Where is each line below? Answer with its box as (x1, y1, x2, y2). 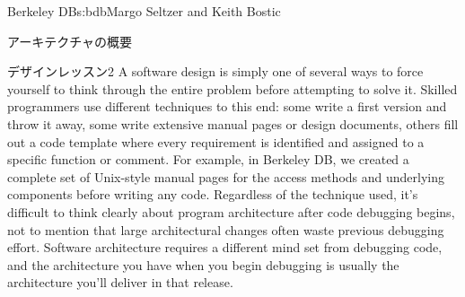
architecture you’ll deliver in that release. (7, 273, 233, 292)
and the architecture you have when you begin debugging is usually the (7, 255, 399, 274)
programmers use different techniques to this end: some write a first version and (7, 97, 447, 116)
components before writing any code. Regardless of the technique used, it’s (7, 185, 418, 204)
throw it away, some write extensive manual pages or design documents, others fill (7, 114, 459, 133)
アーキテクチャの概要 (7, 31, 133, 50)
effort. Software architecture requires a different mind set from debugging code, (7, 238, 443, 257)
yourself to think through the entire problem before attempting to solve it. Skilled (7, 79, 458, 98)
